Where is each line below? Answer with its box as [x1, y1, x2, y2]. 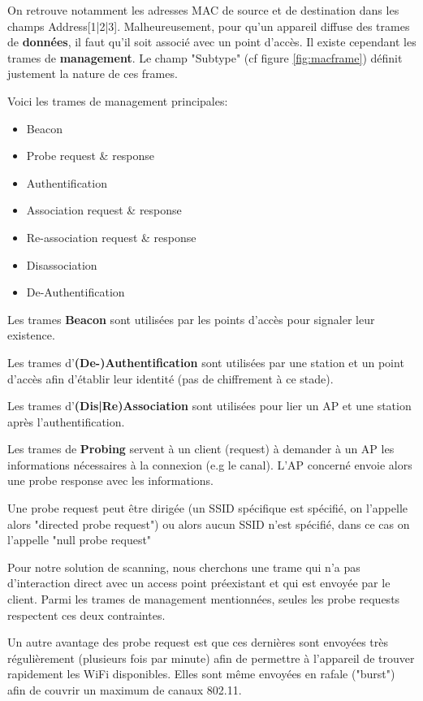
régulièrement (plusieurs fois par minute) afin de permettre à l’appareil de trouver [7, 649, 415, 666]
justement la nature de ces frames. [7, 65, 178, 82]
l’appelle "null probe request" [7, 531, 152, 548]
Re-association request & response [26, 228, 196, 245]
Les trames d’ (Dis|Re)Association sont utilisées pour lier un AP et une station [7, 397, 412, 414]
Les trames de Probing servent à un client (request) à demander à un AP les [7, 440, 395, 457]
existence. [7, 327, 55, 344]
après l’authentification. [7, 413, 125, 430]
